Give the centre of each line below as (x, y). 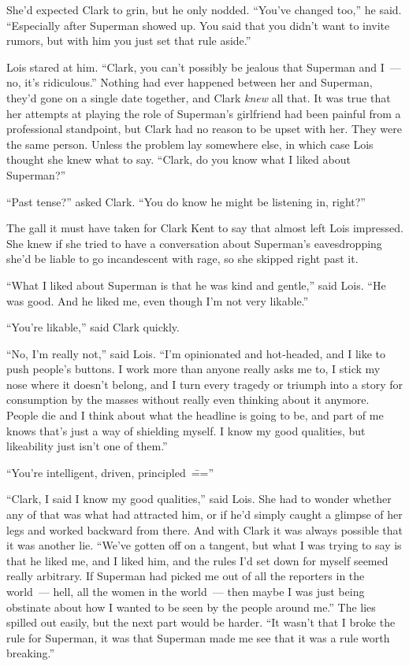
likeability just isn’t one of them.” (87, 446)
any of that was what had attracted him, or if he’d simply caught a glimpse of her (204, 514)
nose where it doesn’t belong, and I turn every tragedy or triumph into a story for (205, 384)
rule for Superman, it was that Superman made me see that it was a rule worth (198, 637)
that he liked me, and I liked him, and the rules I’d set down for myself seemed (197, 560)
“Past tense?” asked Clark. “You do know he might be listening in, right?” (186, 201)
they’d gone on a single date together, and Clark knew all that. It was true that (199, 97)
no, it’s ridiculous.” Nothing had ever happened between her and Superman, (190, 82)
